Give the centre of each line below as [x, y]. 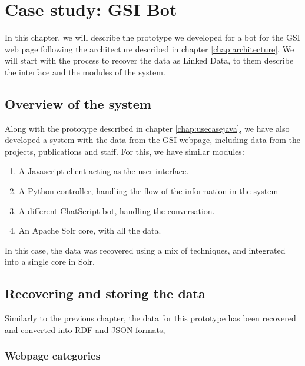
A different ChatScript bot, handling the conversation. [117, 210]
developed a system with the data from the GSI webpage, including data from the [152, 140]
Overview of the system [78, 103]
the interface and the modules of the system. [85, 71]
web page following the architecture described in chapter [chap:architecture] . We [150, 49]
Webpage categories [53, 356]
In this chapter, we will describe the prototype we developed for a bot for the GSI [152, 37]
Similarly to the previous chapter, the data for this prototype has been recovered [150, 318]
